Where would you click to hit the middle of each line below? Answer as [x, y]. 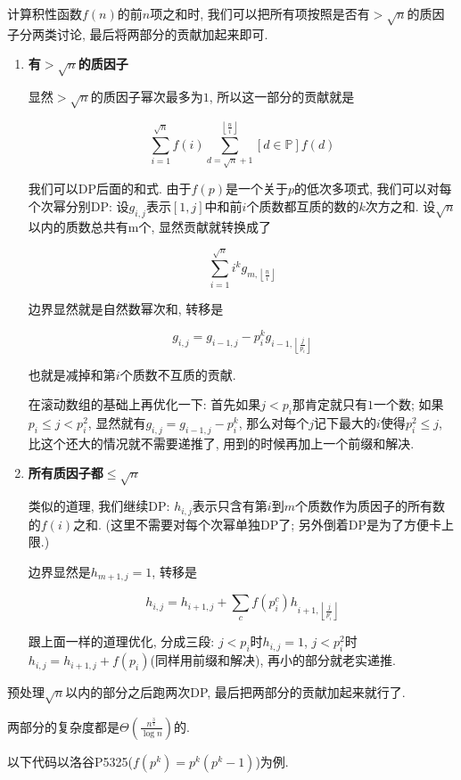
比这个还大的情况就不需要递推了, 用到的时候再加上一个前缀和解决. [221, 443]
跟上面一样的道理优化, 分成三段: [121, 641]
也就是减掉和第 [72, 374]
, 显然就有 [117, 422]
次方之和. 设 [400, 205]
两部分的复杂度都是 [63, 726]
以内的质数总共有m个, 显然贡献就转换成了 [150, 226]
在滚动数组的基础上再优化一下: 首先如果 [144, 404]
